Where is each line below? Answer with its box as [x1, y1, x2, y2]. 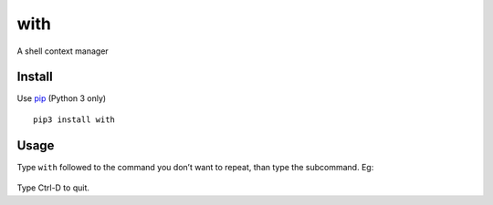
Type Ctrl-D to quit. [16, 182, 90, 193]
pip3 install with [33, 114, 116, 125]
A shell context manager [16, 46, 109, 56]
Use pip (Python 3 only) [16, 93, 107, 104]
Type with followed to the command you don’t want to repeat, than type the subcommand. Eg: [16, 161, 374, 172]
